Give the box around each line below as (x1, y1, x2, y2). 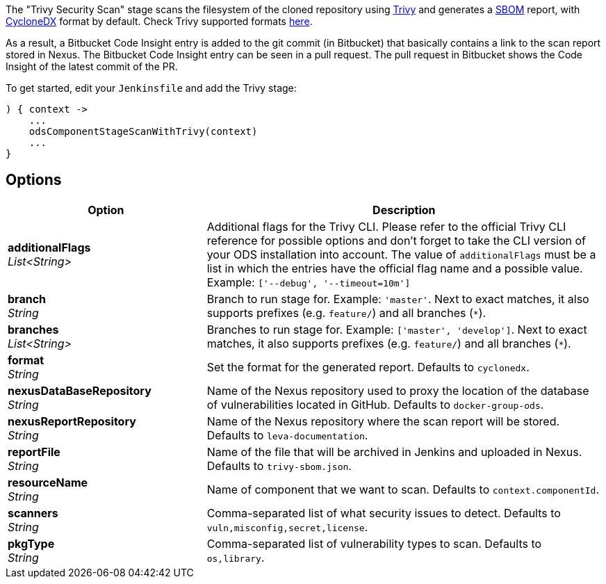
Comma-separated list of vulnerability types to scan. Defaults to (206, 536, 542, 551)
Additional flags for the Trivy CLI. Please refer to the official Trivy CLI (206, 219, 566, 234)
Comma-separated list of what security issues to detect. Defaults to (206, 505, 561, 520)
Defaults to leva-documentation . (206, 428, 368, 442)
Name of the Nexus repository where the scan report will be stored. (206, 414, 560, 428)
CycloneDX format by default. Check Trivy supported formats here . (6, 15, 313, 27)
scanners (8, 505, 58, 520)
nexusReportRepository (8, 414, 136, 428)
